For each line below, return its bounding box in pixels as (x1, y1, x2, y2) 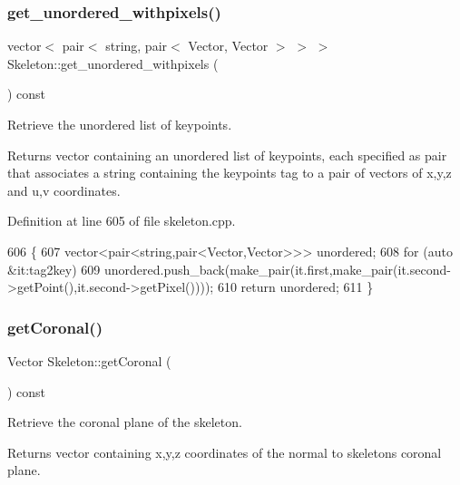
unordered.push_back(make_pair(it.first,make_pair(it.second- (103, 259, 451, 278)
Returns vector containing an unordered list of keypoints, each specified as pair (7, 145, 447, 164)
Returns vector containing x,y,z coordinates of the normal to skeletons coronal (7, 442, 442, 461)
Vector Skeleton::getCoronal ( (7, 351, 171, 370)
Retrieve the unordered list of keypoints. (7, 115, 232, 133)
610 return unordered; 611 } (217, 277, 374, 296)
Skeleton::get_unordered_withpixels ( (7, 53, 219, 73)
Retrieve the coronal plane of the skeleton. (7, 412, 242, 432)
